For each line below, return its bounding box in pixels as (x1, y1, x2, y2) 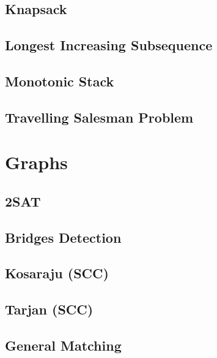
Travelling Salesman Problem (5, 107, 194, 126)
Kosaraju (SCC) (5, 264, 109, 283)
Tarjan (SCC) (5, 300, 94, 319)
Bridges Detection (5, 227, 122, 246)
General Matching (5, 336, 122, 355)
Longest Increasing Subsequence (5, 36, 213, 55)
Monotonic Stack (5, 71, 114, 90)
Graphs (5, 150, 68, 175)
